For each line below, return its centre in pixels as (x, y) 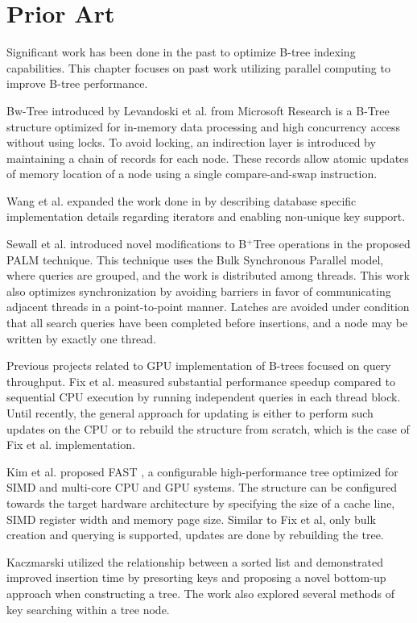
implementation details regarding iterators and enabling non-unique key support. (206, 216)
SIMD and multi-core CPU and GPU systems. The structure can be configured (202, 487)
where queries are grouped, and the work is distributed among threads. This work (208, 275)
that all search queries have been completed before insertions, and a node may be (207, 323)
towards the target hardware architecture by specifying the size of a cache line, (201, 503)
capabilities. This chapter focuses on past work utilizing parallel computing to (198, 67)
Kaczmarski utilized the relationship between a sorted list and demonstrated (195, 561)
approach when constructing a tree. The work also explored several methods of (200, 593)
